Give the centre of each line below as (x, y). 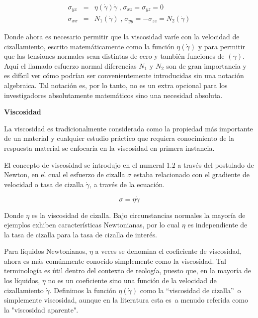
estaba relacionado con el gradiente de (191, 174)
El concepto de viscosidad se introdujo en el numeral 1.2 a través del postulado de (129, 164)
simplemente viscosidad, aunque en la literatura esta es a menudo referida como (126, 300)
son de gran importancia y (206, 65)
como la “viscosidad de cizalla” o (190, 290)
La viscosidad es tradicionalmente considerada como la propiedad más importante (129, 128)
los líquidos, (22, 280)
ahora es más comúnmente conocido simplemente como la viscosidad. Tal (115, 261)
